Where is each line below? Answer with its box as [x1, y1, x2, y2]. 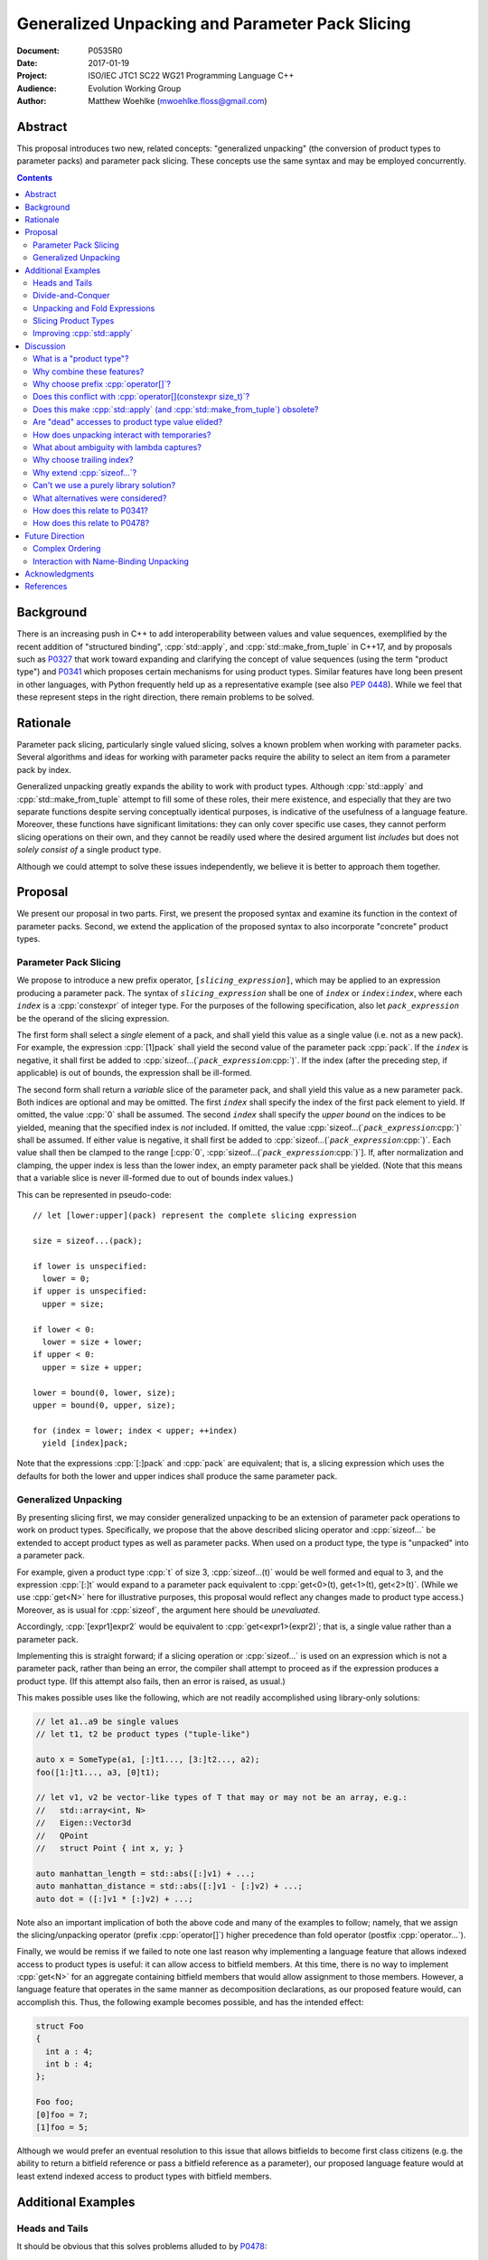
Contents [16, 172, 53, 183]
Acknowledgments [24, 568, 95, 579]
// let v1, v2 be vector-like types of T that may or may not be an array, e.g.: [35, 1793, 408, 1803]
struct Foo [35, 2020, 84, 2031]
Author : [16, 96, 47, 107]
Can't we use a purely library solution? [33, 480, 176, 491]
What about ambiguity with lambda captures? [33, 442, 202, 452]
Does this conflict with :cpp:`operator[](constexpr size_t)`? [33, 391, 250, 402]
